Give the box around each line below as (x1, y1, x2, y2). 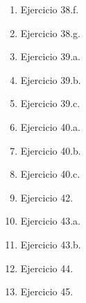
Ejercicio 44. (20, 260, 74, 275)
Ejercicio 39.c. (20, 96, 80, 111)
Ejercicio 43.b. (20, 237, 81, 251)
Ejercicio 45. (20, 284, 74, 299)
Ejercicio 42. (20, 190, 74, 204)
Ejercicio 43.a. (20, 213, 80, 228)
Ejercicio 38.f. (20, 2, 79, 16)
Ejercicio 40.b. (20, 143, 81, 157)
